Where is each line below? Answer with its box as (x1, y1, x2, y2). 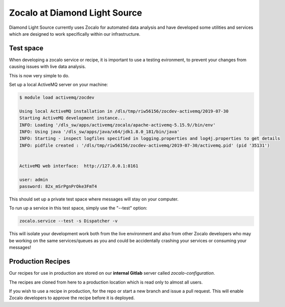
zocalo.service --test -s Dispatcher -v (19, 218, 118, 224)
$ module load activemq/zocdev (19, 95, 95, 100)
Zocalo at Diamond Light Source (9, 7, 142, 18)
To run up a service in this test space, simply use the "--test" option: (9, 205, 147, 211)
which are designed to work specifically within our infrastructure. (9, 31, 141, 37)
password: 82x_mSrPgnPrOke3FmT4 (19, 184, 97, 189)
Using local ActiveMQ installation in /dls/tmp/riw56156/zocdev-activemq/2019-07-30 (19, 108, 229, 114)
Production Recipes (9, 257, 71, 266)
